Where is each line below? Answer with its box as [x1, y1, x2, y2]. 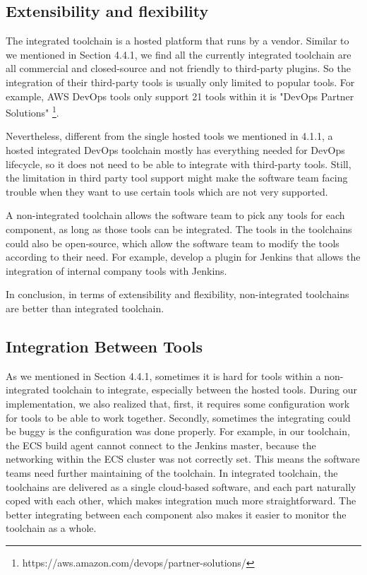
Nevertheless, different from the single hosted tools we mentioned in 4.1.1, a [6, 129, 333, 143]
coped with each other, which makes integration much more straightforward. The [6, 493, 356, 508]
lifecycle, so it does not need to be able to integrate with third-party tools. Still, [6, 156, 351, 171]
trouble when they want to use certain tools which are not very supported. [6, 184, 328, 198]
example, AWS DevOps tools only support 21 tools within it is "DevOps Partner [6, 88, 354, 103]
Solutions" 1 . [6, 103, 59, 119]
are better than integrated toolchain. [6, 300, 164, 315]
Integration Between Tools [6, 335, 203, 357]
